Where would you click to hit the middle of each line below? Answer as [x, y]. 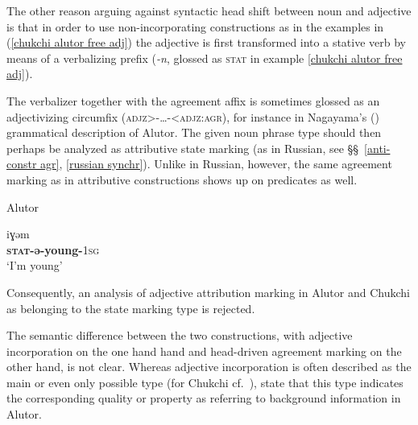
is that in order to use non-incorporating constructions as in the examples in [195, 26]
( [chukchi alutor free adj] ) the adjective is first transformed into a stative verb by [207, 42]
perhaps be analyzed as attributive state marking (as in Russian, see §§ [183, 148]
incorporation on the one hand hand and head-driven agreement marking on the [204, 351]
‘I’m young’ [35, 265]
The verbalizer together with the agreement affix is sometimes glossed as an [193, 100]
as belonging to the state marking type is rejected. [131, 308]
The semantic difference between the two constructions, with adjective [180, 335]
